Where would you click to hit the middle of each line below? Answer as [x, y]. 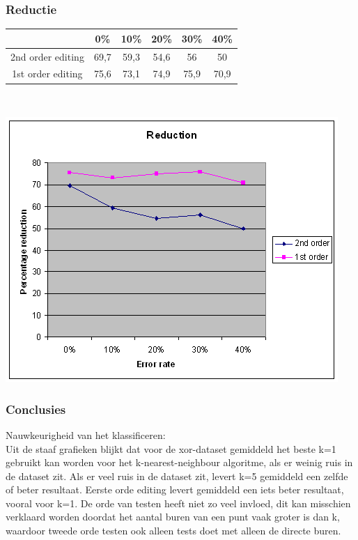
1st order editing [47, 74]
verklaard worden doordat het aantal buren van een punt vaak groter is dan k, [173, 517]
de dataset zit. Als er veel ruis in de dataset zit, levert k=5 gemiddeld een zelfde [177, 476]
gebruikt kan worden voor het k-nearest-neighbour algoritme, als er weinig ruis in [179, 462]
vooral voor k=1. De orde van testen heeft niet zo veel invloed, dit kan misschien [178, 503]
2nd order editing [47, 56]
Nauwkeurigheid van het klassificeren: [86, 434]
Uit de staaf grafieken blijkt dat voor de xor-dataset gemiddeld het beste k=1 [171, 448]
